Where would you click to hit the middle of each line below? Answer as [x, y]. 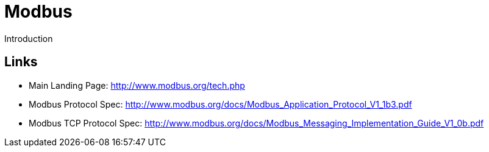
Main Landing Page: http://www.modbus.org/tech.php [137, 85]
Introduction [29, 38]
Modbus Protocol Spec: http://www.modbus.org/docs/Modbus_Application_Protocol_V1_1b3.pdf [220, 104]
